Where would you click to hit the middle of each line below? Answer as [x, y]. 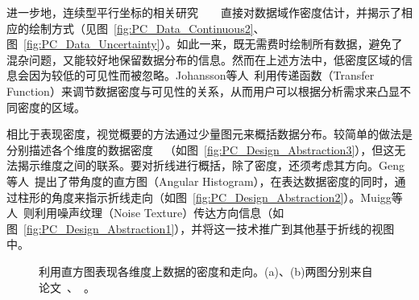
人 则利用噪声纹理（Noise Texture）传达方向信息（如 [145, 213]
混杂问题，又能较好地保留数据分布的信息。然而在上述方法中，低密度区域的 [204, 59]
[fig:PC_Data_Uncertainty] [92, 44]
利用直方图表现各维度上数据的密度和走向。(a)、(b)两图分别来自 [206, 271]
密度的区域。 [51, 107]
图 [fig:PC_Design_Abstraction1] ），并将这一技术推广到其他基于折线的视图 [201, 228]
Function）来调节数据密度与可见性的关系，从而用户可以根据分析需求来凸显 [203, 90]
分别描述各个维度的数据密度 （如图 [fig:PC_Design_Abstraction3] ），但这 [201, 149]
